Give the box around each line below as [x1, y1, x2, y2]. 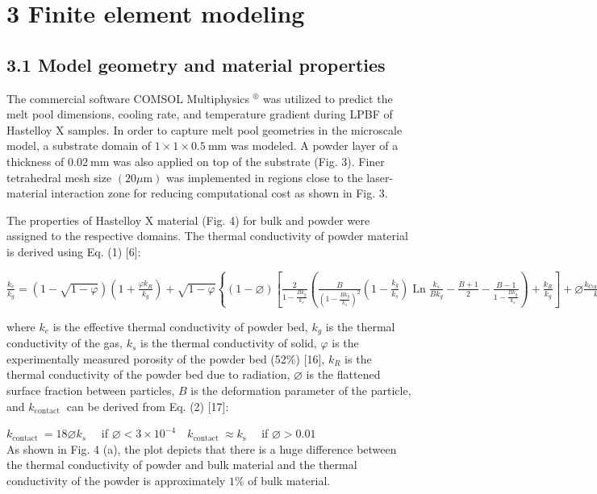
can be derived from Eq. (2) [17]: [66, 397, 229, 414]
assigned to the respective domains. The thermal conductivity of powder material [6, 227, 408, 244]
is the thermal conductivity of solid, [140, 334, 317, 351]
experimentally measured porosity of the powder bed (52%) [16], [6, 350, 325, 367]
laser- [366, 168, 394, 185]
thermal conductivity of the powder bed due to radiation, [6, 366, 290, 383]
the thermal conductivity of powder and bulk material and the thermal [6, 456, 357, 473]
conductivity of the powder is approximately [6, 472, 226, 489]
